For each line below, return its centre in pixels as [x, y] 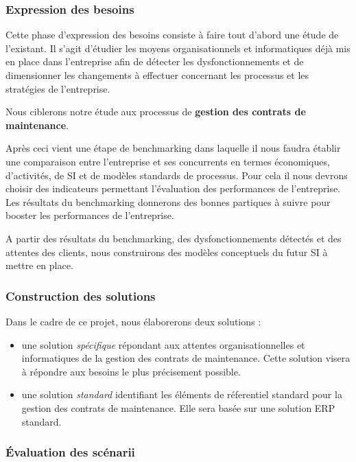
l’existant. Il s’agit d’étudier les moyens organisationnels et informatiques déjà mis [178, 48]
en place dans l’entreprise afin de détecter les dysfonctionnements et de [155, 61]
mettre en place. [39, 265]
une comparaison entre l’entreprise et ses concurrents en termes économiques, [168, 161]
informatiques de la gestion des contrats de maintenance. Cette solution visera [186, 358]
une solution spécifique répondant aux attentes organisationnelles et [163, 344]
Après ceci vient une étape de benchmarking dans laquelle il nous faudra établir [173, 148]
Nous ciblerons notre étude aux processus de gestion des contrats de [156, 112]
